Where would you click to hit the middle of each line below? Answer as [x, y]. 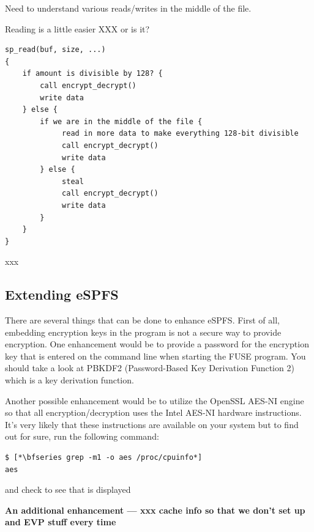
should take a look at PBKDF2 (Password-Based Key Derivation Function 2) [150, 368]
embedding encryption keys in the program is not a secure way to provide [143, 332]
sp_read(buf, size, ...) [55, 50]
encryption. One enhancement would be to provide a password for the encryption [157, 344]
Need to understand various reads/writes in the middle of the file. [128, 8]
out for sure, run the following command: [82, 436]
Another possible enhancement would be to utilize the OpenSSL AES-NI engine [155, 400]
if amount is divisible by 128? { [92, 74]
